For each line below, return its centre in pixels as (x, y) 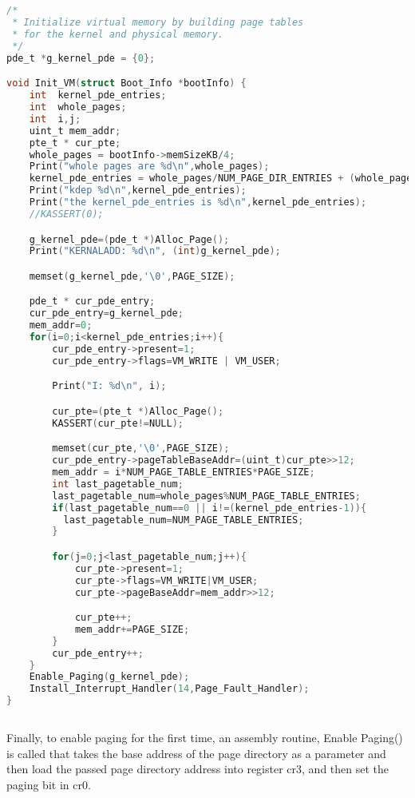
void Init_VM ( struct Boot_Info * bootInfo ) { (126, 83)
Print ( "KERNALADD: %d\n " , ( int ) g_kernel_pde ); (155, 251)
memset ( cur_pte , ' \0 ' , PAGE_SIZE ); (141, 449)
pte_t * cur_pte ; (75, 143)
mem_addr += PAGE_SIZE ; (132, 629)
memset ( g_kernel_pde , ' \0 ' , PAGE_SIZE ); (132, 276)
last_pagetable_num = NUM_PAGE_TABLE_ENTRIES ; (184, 520)
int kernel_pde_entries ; (98, 95)
